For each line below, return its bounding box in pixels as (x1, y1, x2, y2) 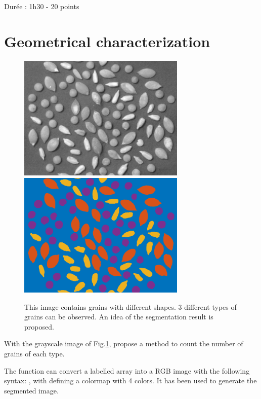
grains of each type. (4, 348, 65, 359)
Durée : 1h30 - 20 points (4, 1, 79, 11)
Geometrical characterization (4, 30, 210, 51)
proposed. (24, 321, 54, 332)
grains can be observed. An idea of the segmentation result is (24, 311, 213, 322)
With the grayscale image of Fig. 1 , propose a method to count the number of (4, 338, 243, 349)
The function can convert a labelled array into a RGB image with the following (4, 365, 250, 376)
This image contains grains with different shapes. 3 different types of (24, 301, 237, 312)
